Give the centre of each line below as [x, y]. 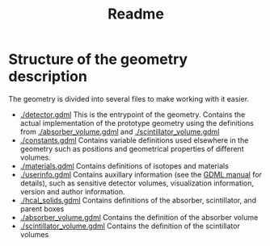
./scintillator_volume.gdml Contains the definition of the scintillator [130, 226]
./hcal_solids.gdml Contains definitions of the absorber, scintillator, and [138, 200]
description [48, 77]
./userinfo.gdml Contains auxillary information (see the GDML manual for [141, 174]
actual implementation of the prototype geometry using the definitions [137, 123]
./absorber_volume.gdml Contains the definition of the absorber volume [139, 217]
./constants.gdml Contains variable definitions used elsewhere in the [134, 140]
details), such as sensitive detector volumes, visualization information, [137, 183]
